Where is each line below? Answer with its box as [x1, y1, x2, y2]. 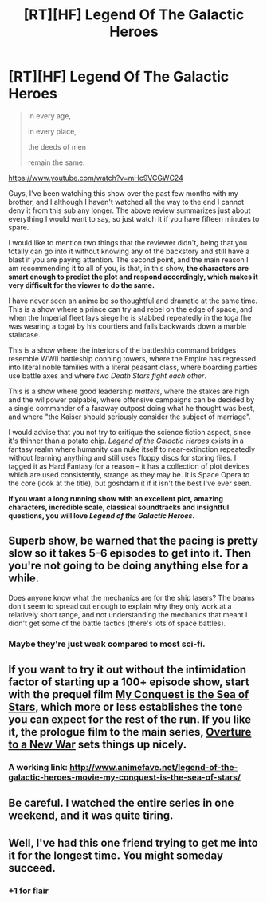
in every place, [27, 126, 77, 136]
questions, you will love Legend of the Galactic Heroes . [8, 510, 195, 521]
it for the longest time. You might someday [8, 848, 224, 862]
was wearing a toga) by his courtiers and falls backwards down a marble [8, 321, 247, 331]
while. [8, 572, 40, 585]
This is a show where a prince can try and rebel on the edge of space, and [8, 304, 253, 313]
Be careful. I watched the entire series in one [8, 796, 234, 810]
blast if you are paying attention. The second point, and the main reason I [8, 254, 249, 265]
